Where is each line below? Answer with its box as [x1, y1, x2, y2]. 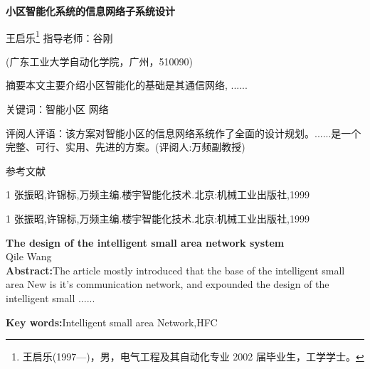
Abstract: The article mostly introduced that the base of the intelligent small [6, 262, 345, 277]
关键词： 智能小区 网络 [6, 102, 109, 117]
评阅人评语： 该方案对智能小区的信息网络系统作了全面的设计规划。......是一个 [6, 125, 361, 140]
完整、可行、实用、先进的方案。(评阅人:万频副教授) [6, 139, 245, 154]
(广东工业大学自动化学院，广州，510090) [6, 53, 193, 68]
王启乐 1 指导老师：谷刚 [6, 28, 113, 45]
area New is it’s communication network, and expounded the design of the [6, 277, 329, 292]
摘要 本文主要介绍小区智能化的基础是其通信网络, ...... [6, 77, 248, 92]
